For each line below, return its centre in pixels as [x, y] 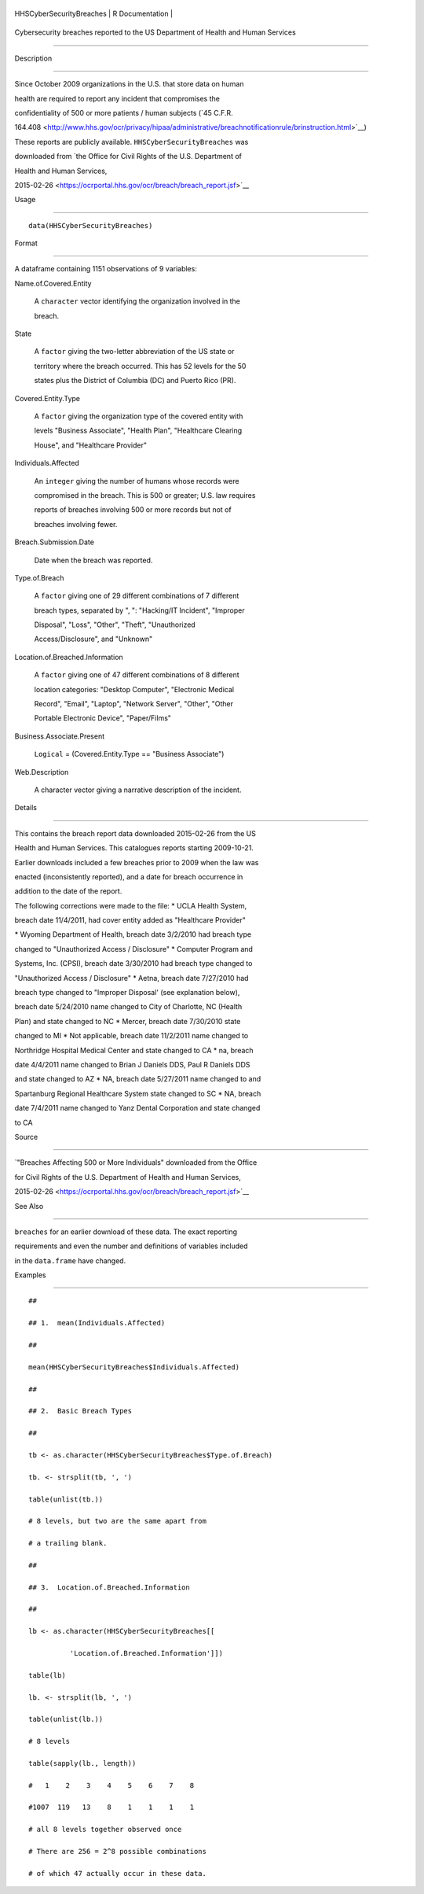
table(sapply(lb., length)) [82, 1763]
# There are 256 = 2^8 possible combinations [118, 1851]
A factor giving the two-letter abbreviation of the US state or [134, 352]
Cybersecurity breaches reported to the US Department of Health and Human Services [155, 32]
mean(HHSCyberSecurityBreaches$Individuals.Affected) [134, 1367]
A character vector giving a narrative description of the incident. [138, 790]
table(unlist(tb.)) [66, 1499]
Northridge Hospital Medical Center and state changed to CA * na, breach [134, 1050]
